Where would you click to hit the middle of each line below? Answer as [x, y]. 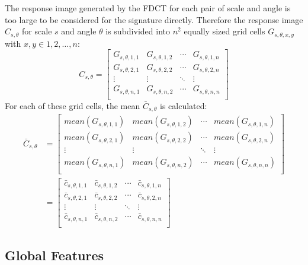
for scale [37, 31]
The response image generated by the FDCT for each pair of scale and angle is [148, 8]
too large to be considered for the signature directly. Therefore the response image [154, 19]
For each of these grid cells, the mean [73, 105]
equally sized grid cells [224, 31]
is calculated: [184, 105]
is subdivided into [138, 31]
